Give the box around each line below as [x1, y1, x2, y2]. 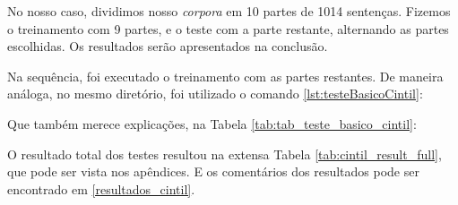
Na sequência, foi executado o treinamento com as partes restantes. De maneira [7, 66, 444, 85]
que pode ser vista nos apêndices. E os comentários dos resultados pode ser [7, 162, 419, 181]
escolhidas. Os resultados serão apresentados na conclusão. [7, 37, 328, 56]
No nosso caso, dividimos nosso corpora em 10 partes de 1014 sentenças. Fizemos [7, 2, 451, 20]
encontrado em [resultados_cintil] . [7, 179, 195, 198]
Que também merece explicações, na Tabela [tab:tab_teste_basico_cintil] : [7, 114, 417, 132]
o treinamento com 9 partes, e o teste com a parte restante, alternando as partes [7, 19, 449, 38]
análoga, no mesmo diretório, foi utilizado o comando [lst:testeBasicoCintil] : [7, 84, 423, 103]
